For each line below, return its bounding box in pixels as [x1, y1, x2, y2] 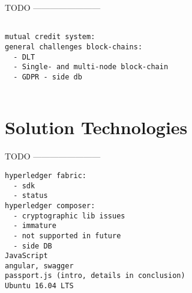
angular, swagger [5, 261, 74, 270]
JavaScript [5, 251, 48, 261]
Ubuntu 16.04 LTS [5, 282, 74, 291]
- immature [13, 221, 56, 230]
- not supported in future [13, 231, 121, 240]
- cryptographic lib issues [13, 211, 125, 220]
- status [13, 191, 48, 200]
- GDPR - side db [13, 72, 82, 81]
